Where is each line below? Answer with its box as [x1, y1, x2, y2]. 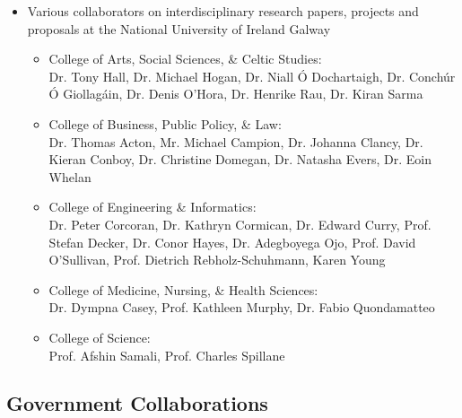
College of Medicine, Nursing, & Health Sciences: [48, 280, 318, 299]
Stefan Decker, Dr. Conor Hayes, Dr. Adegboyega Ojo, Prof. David [48, 232, 416, 251]
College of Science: [48, 327, 151, 346]
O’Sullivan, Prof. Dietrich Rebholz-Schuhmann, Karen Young [48, 250, 386, 269]
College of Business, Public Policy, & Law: [48, 114, 282, 133]
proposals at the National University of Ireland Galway [27, 19, 331, 38]
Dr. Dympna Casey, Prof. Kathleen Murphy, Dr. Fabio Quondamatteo [48, 298, 435, 317]
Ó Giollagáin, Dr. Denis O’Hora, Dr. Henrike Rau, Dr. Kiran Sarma [48, 84, 423, 103]
